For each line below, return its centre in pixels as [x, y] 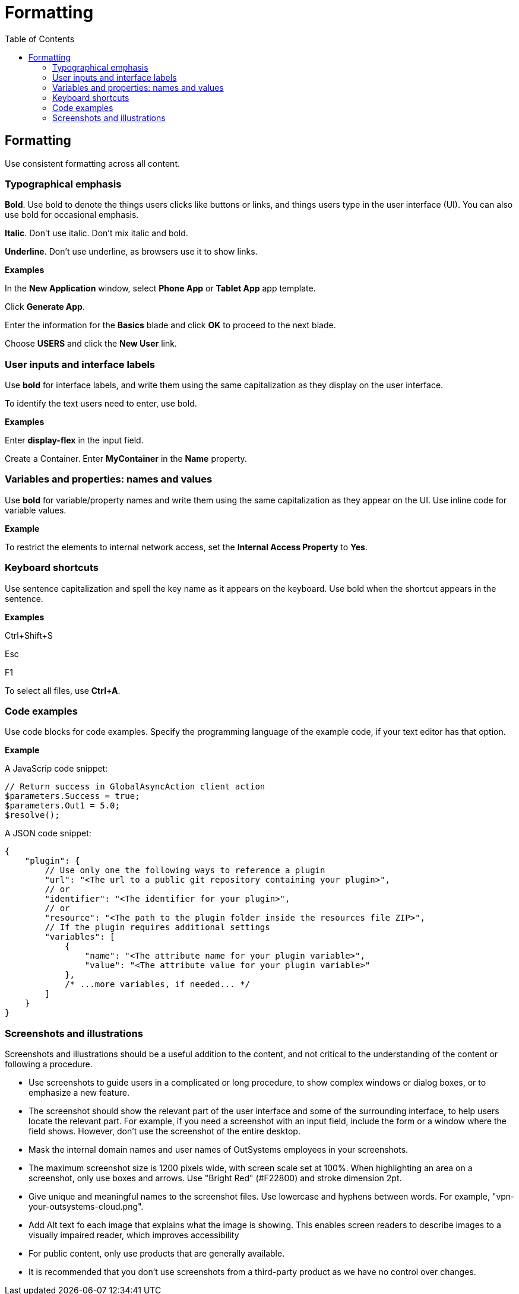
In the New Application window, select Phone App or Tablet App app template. [160, 288]
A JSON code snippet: [48, 833]
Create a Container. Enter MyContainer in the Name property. [126, 459]
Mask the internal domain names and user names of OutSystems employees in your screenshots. [219, 1150]
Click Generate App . [45, 307]
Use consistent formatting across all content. [93, 163]
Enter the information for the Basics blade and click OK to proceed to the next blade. [170, 325]
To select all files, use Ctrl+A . [63, 690]
